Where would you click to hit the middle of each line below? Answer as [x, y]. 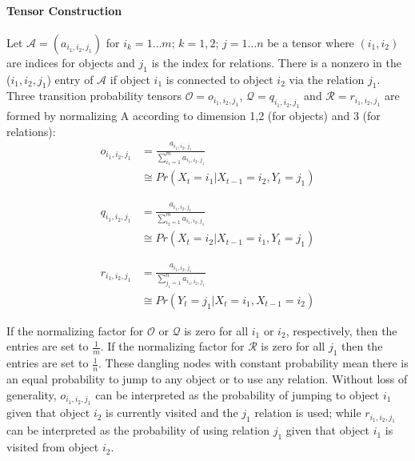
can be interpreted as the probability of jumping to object [237, 394]
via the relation [327, 79]
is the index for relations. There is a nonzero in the [276, 62]
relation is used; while [308, 413]
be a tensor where [311, 42]
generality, [32, 394]
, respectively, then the [341, 330]
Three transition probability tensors [94, 96]
